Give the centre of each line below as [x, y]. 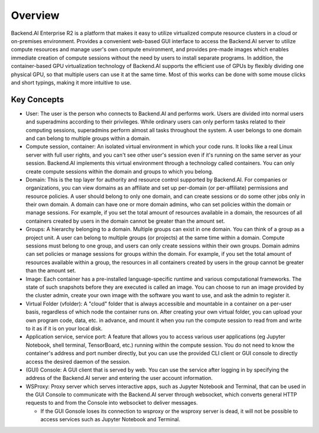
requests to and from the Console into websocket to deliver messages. [112, 403]
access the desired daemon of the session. [78, 362]
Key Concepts [38, 100]
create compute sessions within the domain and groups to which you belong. [120, 171]
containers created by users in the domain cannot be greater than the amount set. [126, 221]
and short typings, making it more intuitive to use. [71, 82]
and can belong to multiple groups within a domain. [88, 138]
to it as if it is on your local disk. [64, 328]
